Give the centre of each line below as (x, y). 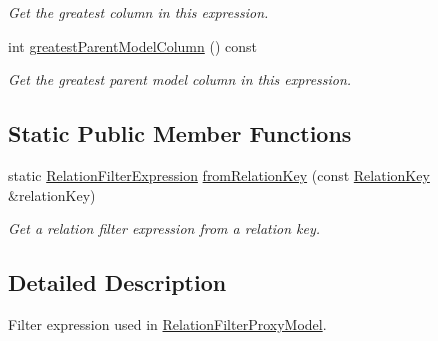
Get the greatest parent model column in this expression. (180, 79)
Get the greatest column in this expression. (138, 12)
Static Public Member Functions (180, 133)
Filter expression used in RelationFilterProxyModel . (167, 323)
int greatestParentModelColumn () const (132, 45)
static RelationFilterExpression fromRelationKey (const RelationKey (219, 174)
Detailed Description (117, 282)
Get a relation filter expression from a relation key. (164, 228)
